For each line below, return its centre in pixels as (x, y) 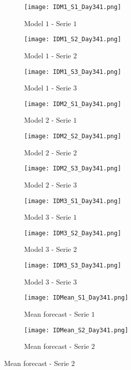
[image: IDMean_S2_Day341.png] (76, 330)
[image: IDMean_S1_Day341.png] (76, 298)
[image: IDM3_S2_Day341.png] (73, 233)
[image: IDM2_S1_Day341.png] (73, 104)
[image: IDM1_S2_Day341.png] (73, 39)
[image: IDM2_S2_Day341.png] (73, 136)
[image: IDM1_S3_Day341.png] (73, 72)
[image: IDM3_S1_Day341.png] (73, 201)
